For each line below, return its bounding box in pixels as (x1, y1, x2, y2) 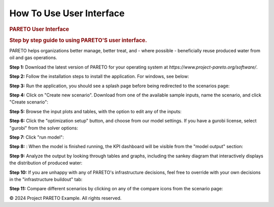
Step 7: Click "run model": (9, 134, 64, 140)
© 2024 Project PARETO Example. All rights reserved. (9, 195, 122, 201)
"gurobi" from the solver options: (9, 125, 79, 131)
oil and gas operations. (9, 55, 57, 61)
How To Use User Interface (9, 8, 125, 19)
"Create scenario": (9, 99, 48, 105)
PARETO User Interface (9, 25, 70, 32)
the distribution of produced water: (9, 160, 83, 166)
